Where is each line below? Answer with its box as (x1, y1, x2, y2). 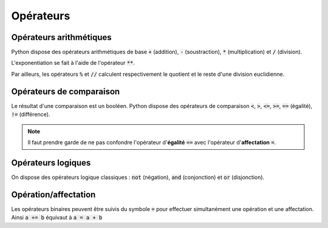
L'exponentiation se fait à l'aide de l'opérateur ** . (11, 59, 135, 67)
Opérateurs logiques (11, 158, 91, 168)
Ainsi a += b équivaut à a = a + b (11, 214, 103, 221)
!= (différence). (11, 111, 50, 118)
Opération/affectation (11, 189, 96, 199)
